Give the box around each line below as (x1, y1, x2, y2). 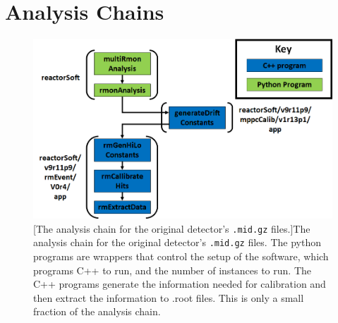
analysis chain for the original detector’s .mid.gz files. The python (33, 235, 321, 250)
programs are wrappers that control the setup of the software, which (33, 249, 329, 264)
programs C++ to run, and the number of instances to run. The (33, 262, 312, 277)
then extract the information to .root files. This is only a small (33, 290, 304, 305)
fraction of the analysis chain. (33, 304, 161, 319)
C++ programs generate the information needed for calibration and (33, 276, 326, 291)
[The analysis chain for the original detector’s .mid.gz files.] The (33, 221, 310, 236)
